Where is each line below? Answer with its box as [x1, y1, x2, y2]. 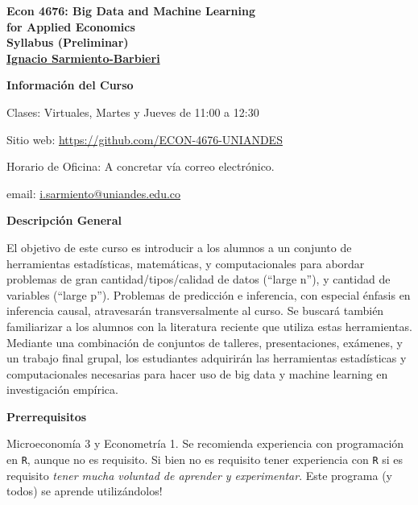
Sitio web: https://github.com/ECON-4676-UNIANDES [6, 130, 283, 147]
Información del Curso [6, 77, 134, 93]
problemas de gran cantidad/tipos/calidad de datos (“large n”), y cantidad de [6, 271, 391, 288]
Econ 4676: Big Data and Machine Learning [6, 2, 256, 19]
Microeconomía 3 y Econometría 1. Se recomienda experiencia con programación [6, 435, 404, 452]
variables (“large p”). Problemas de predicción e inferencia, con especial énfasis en [6, 286, 411, 303]
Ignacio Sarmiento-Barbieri [6, 49, 160, 66]
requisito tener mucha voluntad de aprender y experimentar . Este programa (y [6, 466, 392, 483]
